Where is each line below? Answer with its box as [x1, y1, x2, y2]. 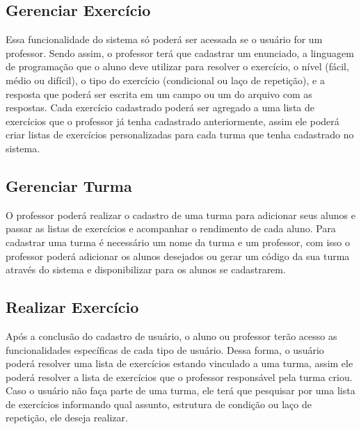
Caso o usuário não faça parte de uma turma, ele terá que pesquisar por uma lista [6, 383, 355, 398]
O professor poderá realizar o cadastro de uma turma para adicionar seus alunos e [6, 207, 355, 222]
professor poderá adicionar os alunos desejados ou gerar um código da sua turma [6, 248, 350, 263]
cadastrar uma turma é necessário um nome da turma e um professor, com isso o [6, 234, 351, 249]
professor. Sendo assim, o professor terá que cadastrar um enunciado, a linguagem [6, 45, 354, 60]
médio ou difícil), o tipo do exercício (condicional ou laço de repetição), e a [6, 72, 325, 87]
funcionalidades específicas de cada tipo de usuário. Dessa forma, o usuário [6, 342, 324, 357]
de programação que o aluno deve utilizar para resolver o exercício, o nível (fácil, [6, 59, 349, 74]
